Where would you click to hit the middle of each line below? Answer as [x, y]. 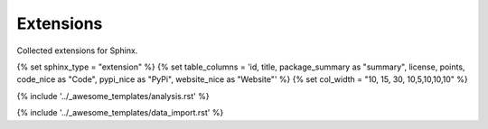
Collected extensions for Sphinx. [77, 51]
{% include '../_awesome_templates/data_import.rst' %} [120, 113]
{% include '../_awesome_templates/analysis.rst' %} [113, 96]
